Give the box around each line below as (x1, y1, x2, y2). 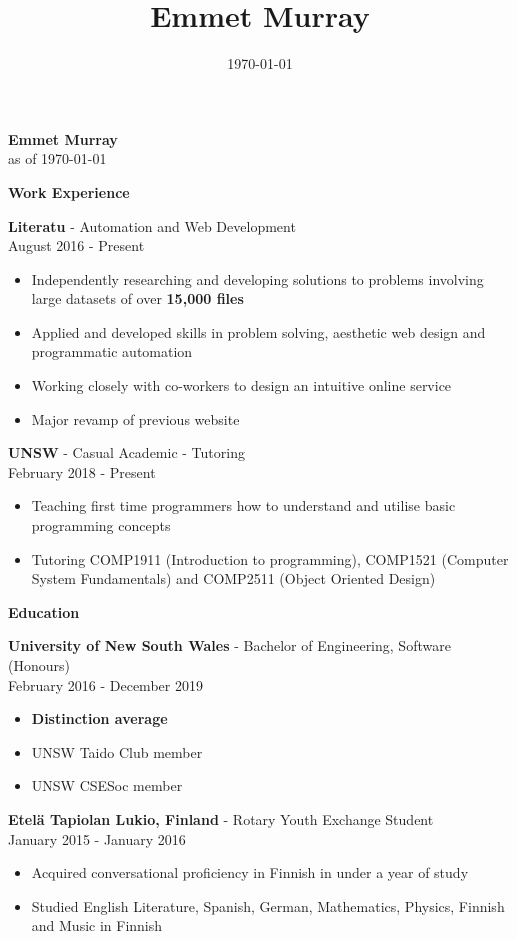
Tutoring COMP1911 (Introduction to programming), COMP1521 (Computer (31, 548, 509, 569)
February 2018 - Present (8, 461, 156, 482)
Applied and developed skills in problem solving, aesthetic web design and (31, 321, 486, 342)
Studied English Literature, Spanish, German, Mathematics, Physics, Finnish (31, 895, 505, 916)
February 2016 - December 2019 (8, 674, 203, 695)
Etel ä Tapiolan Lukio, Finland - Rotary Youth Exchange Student (8, 808, 434, 829)
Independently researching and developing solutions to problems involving (31, 268, 484, 289)
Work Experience (8, 181, 130, 202)
